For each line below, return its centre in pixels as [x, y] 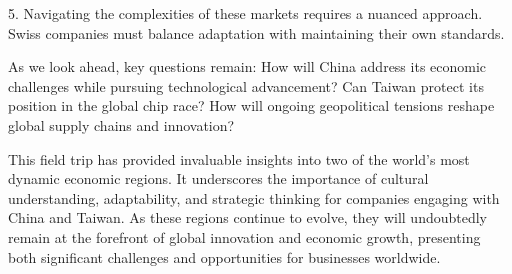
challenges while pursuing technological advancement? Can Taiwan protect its [246, 85]
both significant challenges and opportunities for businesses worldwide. [224, 256]
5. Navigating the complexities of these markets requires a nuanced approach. [245, 13]
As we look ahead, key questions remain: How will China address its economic [247, 66]
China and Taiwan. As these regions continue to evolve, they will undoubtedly [248, 217]
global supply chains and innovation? [121, 124]
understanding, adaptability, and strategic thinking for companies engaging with [254, 197]
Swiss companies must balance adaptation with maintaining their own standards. [256, 32]
